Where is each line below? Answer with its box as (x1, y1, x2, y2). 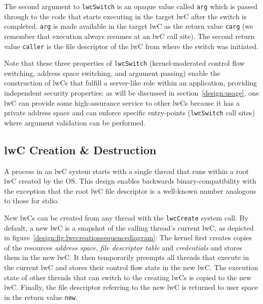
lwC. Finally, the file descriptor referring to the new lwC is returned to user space (4, 282, 258, 292)
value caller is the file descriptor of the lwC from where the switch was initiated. (4, 40, 258, 51)
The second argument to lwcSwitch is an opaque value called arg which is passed (4, 1, 258, 11)
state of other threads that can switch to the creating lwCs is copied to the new (4, 272, 252, 282)
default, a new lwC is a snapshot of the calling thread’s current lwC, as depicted (4, 222, 254, 233)
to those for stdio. (4, 195, 59, 206)
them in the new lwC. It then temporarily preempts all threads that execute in (4, 252, 249, 263)
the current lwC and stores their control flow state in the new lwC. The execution (4, 262, 258, 273)
